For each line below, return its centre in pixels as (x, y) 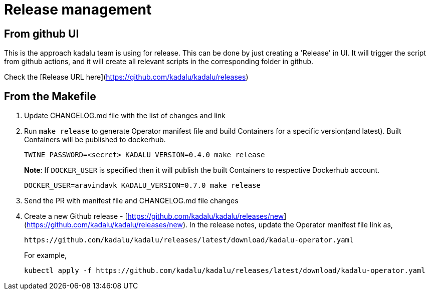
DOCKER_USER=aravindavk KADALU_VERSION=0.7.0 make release (143, 186)
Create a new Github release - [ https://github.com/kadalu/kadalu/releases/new (154, 216)
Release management (78, 10)
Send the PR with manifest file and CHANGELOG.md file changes (131, 201)
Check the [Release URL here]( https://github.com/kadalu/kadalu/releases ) (126, 77)
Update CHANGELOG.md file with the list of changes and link (125, 116)
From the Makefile (50, 96)
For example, (46, 255)
